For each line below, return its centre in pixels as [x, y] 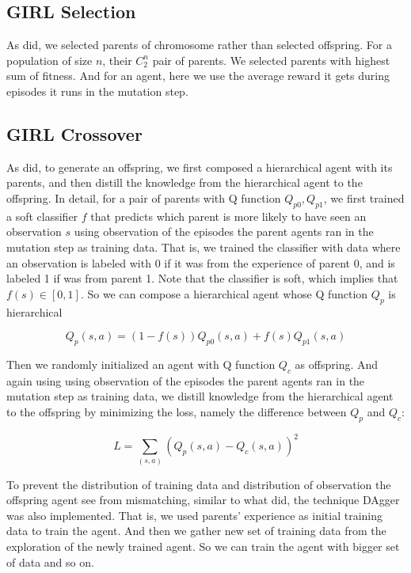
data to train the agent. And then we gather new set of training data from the [196, 531]
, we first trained [364, 197]
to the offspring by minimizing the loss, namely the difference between [177, 411]
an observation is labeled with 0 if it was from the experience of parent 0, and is [201, 262]
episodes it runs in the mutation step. [97, 91]
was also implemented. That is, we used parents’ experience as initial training [194, 515]
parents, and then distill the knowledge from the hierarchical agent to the [185, 182]
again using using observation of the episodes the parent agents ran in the [186, 380]
